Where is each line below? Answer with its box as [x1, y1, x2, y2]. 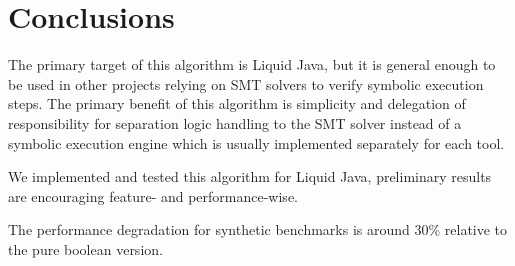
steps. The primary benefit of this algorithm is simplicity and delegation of [8, 93, 466, 114]
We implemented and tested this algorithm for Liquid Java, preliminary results [8, 166, 492, 187]
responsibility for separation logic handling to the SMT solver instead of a [8, 112, 462, 133]
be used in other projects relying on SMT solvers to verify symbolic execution [8, 73, 484, 94]
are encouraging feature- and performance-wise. [8, 185, 298, 206]
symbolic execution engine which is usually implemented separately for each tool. [8, 132, 505, 153]
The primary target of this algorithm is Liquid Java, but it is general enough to [8, 54, 496, 75]
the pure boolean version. [8, 238, 163, 259]
